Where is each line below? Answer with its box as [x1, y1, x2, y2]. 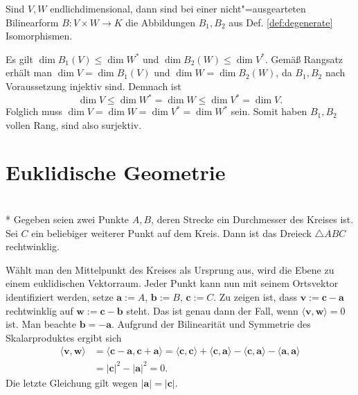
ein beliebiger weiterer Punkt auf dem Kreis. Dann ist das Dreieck [31, 225, 312, 240]
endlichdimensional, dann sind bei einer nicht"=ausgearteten [50, 1, 306, 15]
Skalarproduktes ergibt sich [6, 330, 122, 344]
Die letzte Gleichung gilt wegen [6, 375, 138, 389]
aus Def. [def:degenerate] [229, 15, 333, 29]
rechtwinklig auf [6, 303, 73, 317]
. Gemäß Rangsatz [265, 51, 343, 66]
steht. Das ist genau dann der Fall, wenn [126, 303, 298, 317]
